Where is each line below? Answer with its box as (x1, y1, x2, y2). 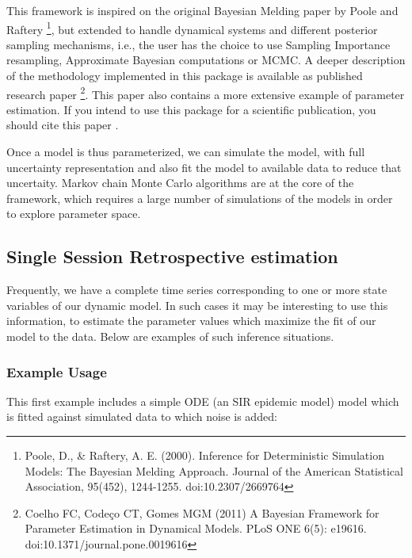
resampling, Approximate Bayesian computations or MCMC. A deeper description (6, 52, 406, 68)
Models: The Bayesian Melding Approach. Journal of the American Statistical (25, 462, 403, 479)
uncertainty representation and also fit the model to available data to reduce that (6, 159, 402, 175)
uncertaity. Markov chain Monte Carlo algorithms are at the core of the (6, 174, 354, 191)
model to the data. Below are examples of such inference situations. (6, 328, 334, 345)
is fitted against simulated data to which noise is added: (6, 408, 277, 425)
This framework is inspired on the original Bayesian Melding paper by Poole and (6, 2, 399, 18)
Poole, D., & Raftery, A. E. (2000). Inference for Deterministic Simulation (25, 447, 384, 464)
